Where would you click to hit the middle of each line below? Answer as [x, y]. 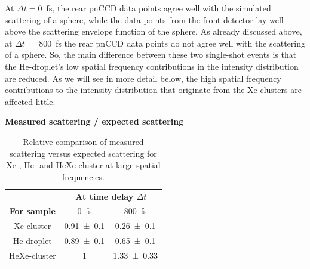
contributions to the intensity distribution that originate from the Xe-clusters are [153, 90]
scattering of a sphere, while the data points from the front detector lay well [144, 19]
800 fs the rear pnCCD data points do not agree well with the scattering [172, 43]
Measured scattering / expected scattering [94, 121]
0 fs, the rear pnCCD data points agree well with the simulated [154, 8]
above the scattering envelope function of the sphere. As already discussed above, [154, 31]
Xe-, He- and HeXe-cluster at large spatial [83, 165]
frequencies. [83, 176]
